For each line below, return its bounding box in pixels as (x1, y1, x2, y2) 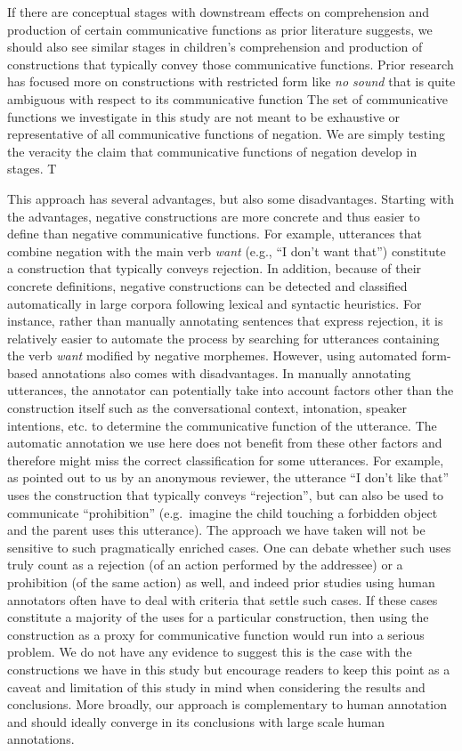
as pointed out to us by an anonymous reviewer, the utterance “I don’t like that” (7, 468, 450, 487)
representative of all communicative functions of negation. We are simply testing (7, 125, 445, 143)
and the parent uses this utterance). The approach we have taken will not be (7, 521, 426, 539)
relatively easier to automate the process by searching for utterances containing (7, 328, 440, 347)
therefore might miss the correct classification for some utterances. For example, (7, 450, 444, 469)
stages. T (7, 159, 57, 178)
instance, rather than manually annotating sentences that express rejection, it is (7, 311, 443, 330)
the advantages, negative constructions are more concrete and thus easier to (7, 206, 420, 225)
